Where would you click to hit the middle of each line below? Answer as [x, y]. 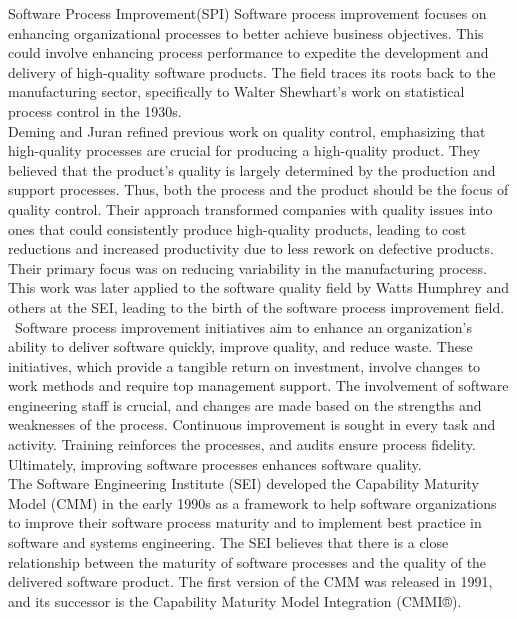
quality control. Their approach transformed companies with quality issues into [250, 208]
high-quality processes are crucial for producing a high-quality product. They [244, 150]
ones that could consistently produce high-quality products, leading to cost [237, 228]
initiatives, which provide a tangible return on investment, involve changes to [244, 365]
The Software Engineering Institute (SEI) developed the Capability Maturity [243, 483]
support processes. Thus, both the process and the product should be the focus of [258, 189]
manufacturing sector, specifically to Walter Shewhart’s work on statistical [236, 91]
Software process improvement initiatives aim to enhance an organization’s [243, 326]
